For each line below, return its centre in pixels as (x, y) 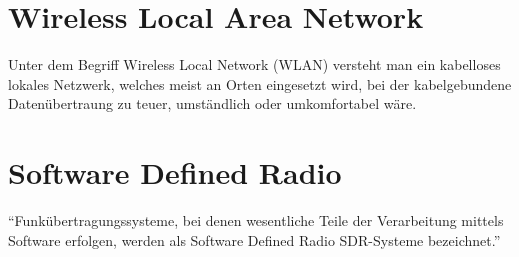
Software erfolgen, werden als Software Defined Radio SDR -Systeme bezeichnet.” (254, 239)
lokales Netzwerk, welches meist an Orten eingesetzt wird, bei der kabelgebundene (260, 83)
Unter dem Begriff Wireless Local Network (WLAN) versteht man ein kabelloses (254, 64)
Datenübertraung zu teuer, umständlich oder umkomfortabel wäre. (212, 103)
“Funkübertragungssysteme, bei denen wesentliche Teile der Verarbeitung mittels (256, 220)
